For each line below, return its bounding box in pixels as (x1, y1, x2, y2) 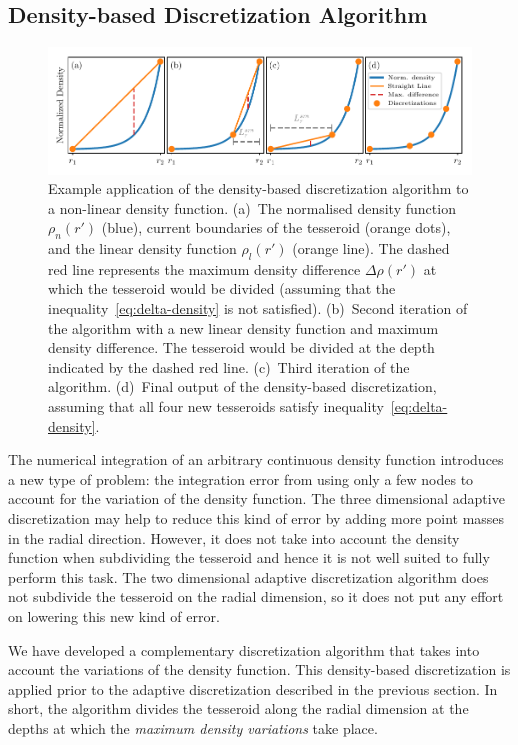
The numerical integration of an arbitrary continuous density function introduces (8, 449, 504, 470)
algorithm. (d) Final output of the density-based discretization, (48, 376, 437, 397)
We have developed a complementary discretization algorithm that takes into (8, 639, 480, 660)
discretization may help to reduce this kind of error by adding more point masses (8, 508, 505, 529)
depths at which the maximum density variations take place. (8, 717, 378, 738)
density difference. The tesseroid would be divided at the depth (48, 337, 435, 358)
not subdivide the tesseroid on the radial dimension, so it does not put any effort (8, 586, 504, 607)
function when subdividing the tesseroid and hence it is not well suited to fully (8, 547, 490, 568)
